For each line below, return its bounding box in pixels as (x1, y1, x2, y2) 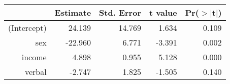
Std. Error (99, 7, 141, 18)
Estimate (54, 7, 91, 18)
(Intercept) (8, 22, 47, 33)
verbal (24, 66, 47, 77)
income (21, 51, 47, 63)
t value (149, 7, 177, 18)
